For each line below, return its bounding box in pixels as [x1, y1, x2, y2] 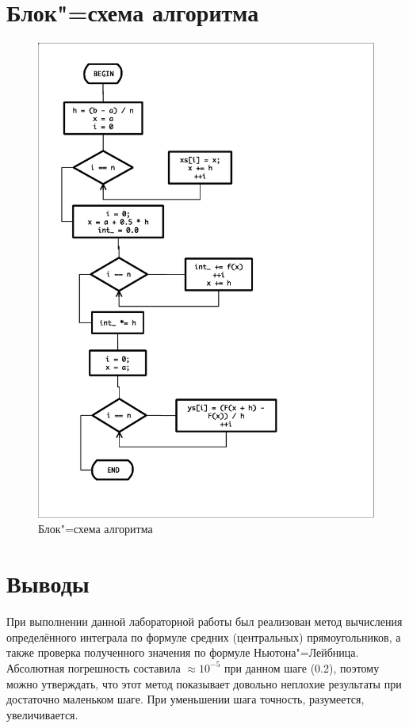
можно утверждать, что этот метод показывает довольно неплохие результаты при [6, 675, 402, 692]
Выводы [6, 567, 90, 600]
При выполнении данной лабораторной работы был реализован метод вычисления [6, 613, 403, 630]
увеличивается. [6, 706, 78, 722]
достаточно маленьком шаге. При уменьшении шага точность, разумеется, [6, 691, 365, 707]
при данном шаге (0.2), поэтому [224, 659, 380, 676]
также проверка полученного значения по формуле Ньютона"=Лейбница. [6, 644, 359, 661]
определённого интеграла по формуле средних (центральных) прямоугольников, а [6, 628, 401, 645]
